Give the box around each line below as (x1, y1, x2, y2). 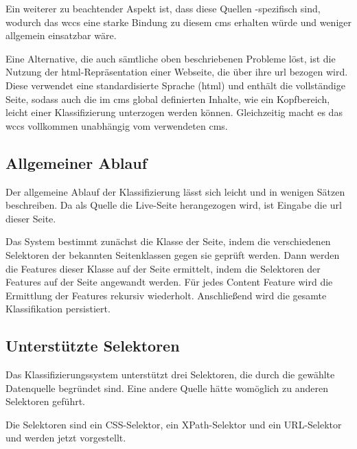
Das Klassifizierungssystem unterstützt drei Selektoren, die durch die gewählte (5, 367, 335, 382)
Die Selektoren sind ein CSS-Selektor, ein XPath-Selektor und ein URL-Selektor (5, 417, 342, 431)
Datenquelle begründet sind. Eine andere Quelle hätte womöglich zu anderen (5, 380, 328, 395)
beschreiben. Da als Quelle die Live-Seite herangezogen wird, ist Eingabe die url (5, 198, 342, 212)
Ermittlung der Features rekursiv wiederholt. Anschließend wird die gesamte (5, 288, 327, 302)
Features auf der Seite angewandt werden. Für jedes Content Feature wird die (5, 275, 333, 289)
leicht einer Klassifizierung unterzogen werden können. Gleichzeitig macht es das (5, 105, 343, 119)
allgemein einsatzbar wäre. (5, 28, 117, 43)
